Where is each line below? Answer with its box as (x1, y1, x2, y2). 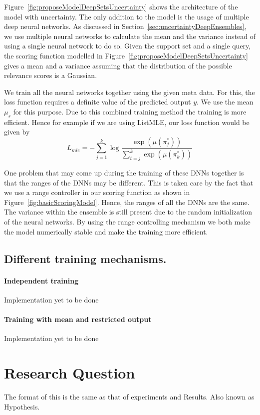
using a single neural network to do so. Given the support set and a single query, (4, 40, 251, 51)
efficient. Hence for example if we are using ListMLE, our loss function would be (4, 116, 250, 127)
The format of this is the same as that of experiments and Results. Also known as (4, 391, 255, 401)
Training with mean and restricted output (4, 314, 152, 324)
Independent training (4, 275, 79, 285)
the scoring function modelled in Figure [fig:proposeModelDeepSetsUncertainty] (4, 50, 248, 60)
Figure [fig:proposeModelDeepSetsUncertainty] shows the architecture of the (4, 1, 238, 11)
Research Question (4, 362, 135, 382)
